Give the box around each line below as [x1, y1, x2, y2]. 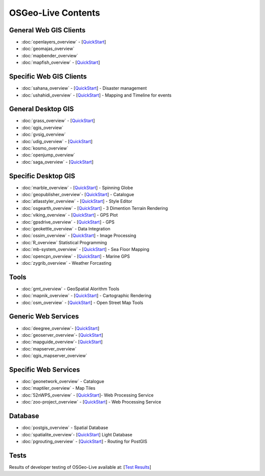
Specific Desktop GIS [9, 172, 76, 180]
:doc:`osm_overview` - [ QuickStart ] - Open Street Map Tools [21, 300, 143, 305]
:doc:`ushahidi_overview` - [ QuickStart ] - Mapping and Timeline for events [21, 92, 172, 98]
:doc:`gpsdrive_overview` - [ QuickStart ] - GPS [21, 219, 115, 225]
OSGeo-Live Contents [9, 7, 101, 18]
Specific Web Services [9, 365, 80, 374]
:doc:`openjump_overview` [21, 152, 76, 158]
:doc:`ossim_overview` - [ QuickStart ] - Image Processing [21, 233, 136, 239]
